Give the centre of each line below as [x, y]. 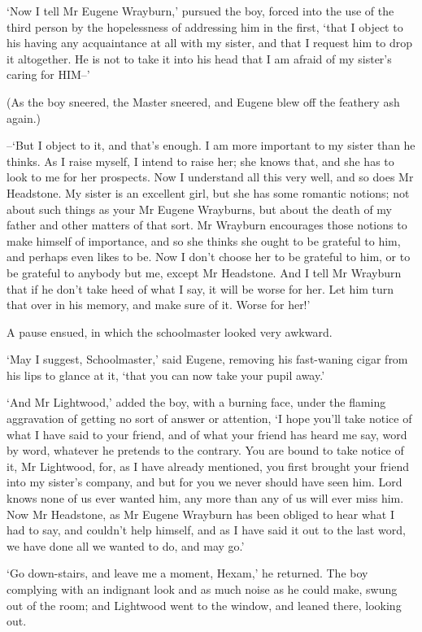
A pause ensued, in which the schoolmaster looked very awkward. [170, 331]
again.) [24, 118]
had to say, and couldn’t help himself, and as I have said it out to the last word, [206, 530]
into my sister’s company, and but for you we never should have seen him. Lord [204, 482]
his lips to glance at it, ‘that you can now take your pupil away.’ [166, 375]
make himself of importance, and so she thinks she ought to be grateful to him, [204, 240]
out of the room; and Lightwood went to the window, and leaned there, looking [204, 605]
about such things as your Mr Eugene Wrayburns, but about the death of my [199, 209]
